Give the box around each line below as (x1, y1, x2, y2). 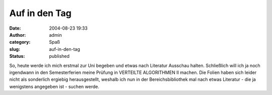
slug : (9, 46, 20, 52)
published (49, 53, 70, 59)
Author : (9, 32, 26, 38)
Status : (9, 53, 25, 59)
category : (9, 39, 31, 45)
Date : (9, 25, 21, 31)
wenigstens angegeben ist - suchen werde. (9, 83, 99, 89)
